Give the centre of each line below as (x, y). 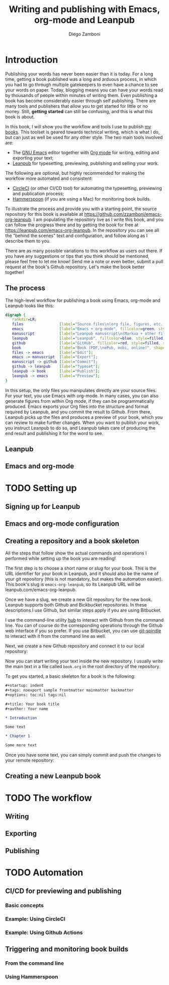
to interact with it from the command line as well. (56, 636)
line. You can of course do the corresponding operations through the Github (84, 626)
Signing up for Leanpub (43, 506)
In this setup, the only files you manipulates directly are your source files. (81, 390)
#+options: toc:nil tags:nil (36, 695)
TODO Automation (44, 872)
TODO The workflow (49, 798)
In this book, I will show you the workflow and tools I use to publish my (78, 126)
